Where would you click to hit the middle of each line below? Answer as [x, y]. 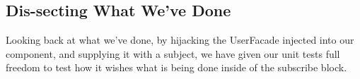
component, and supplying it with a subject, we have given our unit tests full [173, 53]
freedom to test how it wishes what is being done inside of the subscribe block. [176, 67]
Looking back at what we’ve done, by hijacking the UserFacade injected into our [180, 40]
